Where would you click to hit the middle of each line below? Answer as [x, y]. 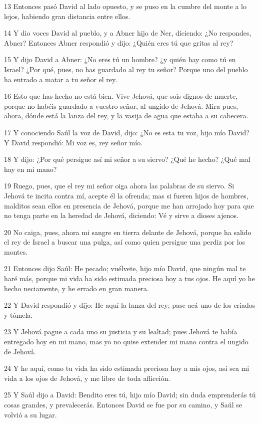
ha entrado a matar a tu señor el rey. [61, 79]
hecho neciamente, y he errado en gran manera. [76, 288]
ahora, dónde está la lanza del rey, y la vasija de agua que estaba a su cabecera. [126, 116]
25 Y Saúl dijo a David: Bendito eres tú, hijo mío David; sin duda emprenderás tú [130, 395]
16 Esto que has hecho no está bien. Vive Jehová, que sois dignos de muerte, [121, 96]
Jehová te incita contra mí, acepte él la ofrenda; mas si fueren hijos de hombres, [126, 195]
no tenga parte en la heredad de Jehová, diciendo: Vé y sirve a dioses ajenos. [121, 215]
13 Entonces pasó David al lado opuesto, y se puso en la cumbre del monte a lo [125, 6]
